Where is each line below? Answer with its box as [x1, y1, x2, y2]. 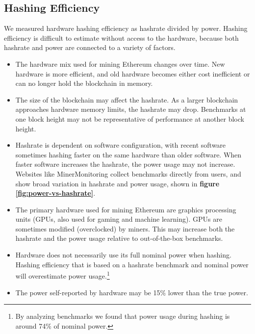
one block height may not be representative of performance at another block [15, 113, 244, 124]
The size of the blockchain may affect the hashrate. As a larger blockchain [15, 94, 238, 104]
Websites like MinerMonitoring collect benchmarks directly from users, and [15, 168, 241, 179]
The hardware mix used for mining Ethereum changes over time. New [15, 58, 225, 69]
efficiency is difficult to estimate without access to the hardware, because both [4, 32, 239, 43]
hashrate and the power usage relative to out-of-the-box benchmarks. [15, 233, 223, 243]
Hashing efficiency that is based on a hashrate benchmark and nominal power [15, 259, 249, 269]
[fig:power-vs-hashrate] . [15, 188, 96, 198]
